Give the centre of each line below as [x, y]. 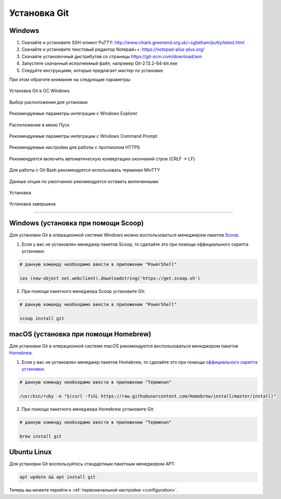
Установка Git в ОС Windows [39, 91]
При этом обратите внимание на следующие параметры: [70, 80]
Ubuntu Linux [31, 452]
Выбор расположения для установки [48, 102]
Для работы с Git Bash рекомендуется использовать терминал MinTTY [85, 170]
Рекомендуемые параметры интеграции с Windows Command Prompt [83, 136]
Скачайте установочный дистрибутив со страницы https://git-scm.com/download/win [112, 56]
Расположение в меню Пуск [39, 125]
